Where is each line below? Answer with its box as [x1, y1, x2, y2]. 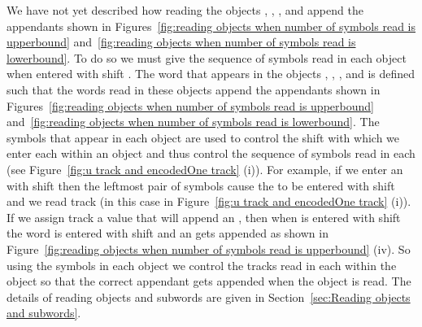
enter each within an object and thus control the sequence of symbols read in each [7, 145, 415, 162]
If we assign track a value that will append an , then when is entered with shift [7, 208, 401, 225]
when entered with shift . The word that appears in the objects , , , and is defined [7, 65, 415, 82]
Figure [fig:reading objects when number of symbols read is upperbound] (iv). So [7, 240, 411, 257]
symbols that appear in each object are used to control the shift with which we [7, 129, 400, 146]
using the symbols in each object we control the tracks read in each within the [7, 256, 397, 273]
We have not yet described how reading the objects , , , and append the [7, 2, 363, 18]
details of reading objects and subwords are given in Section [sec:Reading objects [7, 288, 411, 305]
